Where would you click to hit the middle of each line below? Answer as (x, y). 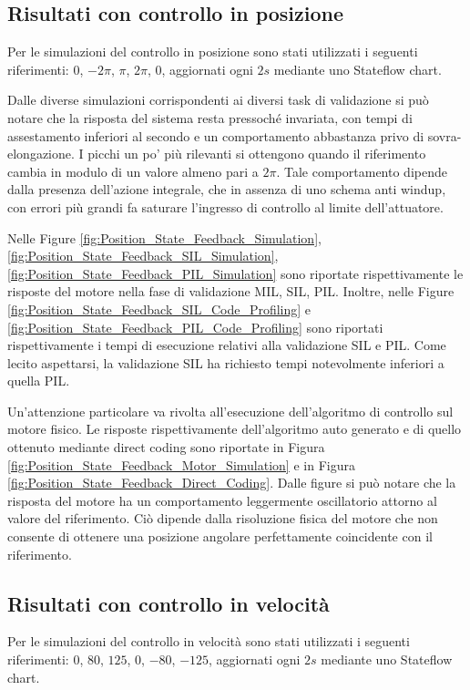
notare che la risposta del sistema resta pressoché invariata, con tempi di (210, 117)
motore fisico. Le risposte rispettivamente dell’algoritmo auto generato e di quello (235, 429)
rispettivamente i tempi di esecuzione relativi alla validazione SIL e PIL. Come (227, 345)
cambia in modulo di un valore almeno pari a (133, 171)
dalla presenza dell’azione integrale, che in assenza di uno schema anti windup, (227, 189)
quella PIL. (39, 381)
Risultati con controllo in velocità (169, 603)
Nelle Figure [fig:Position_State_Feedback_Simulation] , (164, 237)
